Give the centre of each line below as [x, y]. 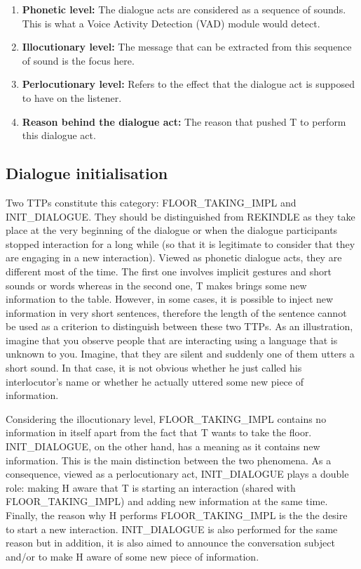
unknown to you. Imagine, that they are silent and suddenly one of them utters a [180, 354]
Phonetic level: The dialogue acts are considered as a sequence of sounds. [184, 9]
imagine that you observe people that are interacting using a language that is [172, 340]
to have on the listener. [72, 97]
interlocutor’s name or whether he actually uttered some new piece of [155, 381]
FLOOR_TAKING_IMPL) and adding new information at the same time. [167, 501]
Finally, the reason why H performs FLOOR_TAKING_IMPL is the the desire [177, 515]
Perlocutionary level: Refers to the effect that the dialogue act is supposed [189, 84]
